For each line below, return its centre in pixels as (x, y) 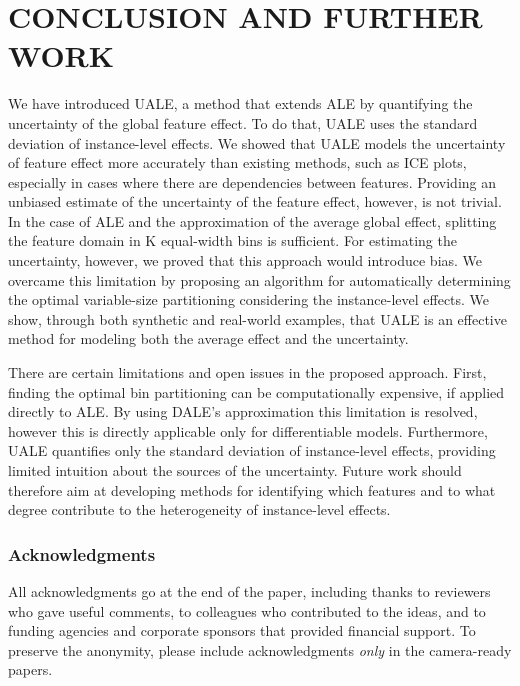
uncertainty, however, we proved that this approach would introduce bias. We (245, 260)
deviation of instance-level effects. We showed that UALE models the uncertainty (257, 142)
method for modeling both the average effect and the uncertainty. (208, 338)
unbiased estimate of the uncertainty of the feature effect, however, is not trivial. (255, 201)
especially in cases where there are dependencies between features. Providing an (252, 181)
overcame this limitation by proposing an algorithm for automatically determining (259, 279)
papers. (30, 669)
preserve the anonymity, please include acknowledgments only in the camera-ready (260, 649)
